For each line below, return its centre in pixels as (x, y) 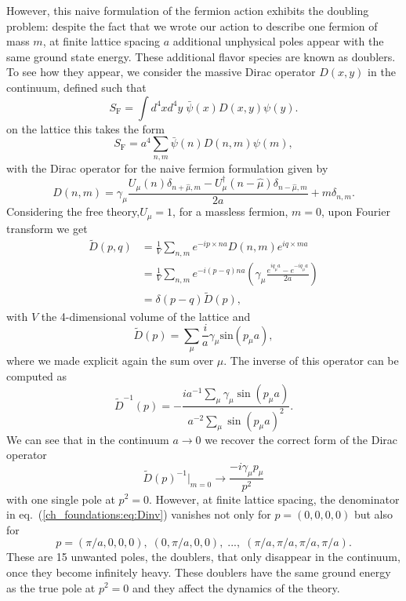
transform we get (47, 228)
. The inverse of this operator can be (311, 360)
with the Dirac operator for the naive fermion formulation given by (167, 168)
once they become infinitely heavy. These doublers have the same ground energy (199, 572)
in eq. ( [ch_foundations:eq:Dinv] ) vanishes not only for (139, 514)
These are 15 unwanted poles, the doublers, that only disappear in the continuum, (203, 557)
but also (373, 514)
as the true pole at (51, 587)
